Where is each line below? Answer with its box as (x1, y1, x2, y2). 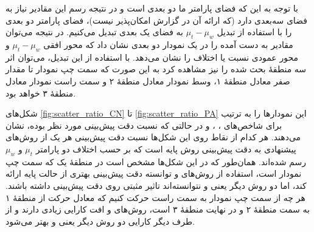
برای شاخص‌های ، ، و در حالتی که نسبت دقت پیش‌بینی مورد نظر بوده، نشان (5, 118, 282, 131)
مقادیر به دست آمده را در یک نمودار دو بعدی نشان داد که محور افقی (43, 38, 293, 50)
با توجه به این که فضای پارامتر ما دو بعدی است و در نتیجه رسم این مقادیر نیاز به (5, 2, 298, 14)
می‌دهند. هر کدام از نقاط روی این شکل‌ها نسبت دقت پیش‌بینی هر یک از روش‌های (5, 131, 301, 143)
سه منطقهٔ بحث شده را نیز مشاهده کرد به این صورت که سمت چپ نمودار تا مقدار (5, 63, 307, 75)
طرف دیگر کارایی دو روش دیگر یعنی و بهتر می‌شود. (5, 214, 195, 227)
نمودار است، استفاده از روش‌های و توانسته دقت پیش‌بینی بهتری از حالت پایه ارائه (5, 167, 302, 180)
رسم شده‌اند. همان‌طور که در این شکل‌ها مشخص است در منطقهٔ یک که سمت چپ (5, 155, 306, 168)
